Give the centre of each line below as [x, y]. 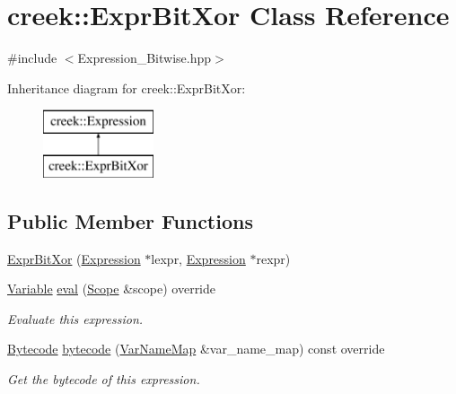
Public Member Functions [130, 220]
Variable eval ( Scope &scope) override [112, 289]
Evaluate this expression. [75, 318]
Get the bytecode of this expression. [104, 379]
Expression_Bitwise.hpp [145, 58]
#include [32, 58]
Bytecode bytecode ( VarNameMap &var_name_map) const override [196, 349]
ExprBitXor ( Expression [74, 258]
